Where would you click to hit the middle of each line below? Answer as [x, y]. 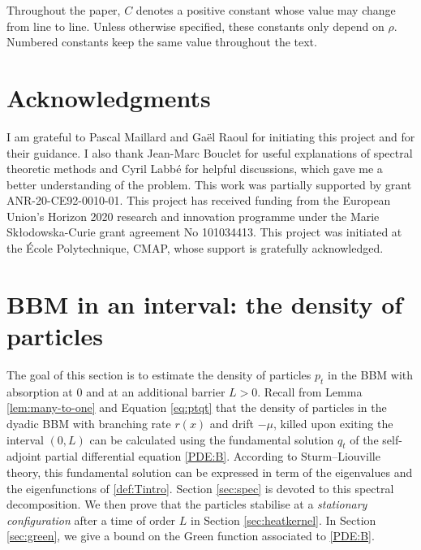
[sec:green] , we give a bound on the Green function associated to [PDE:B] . [191, 536]
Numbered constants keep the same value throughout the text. [162, 42]
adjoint [24, 456]
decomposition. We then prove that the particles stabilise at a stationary [187, 504]
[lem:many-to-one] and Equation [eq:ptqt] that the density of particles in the [197, 407]
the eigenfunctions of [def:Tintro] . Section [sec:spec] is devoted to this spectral [200, 488]
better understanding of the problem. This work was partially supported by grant [209, 184]
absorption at [40, 391]
